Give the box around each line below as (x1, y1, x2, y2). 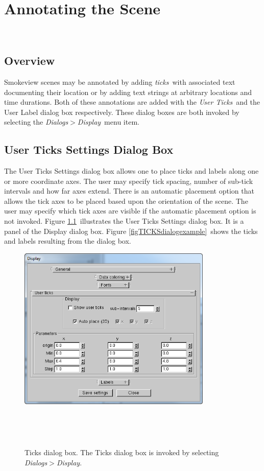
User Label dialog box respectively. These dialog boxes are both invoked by (4, 106, 239, 117)
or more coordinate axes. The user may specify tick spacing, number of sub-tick (4, 175, 253, 186)
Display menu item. (77, 116, 139, 127)
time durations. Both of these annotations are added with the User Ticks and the (4, 97, 260, 107)
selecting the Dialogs (4, 116, 68, 127)
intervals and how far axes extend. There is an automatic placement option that (4, 185, 254, 196)
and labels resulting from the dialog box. (4, 235, 131, 246)
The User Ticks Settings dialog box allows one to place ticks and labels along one (4, 166, 259, 176)
